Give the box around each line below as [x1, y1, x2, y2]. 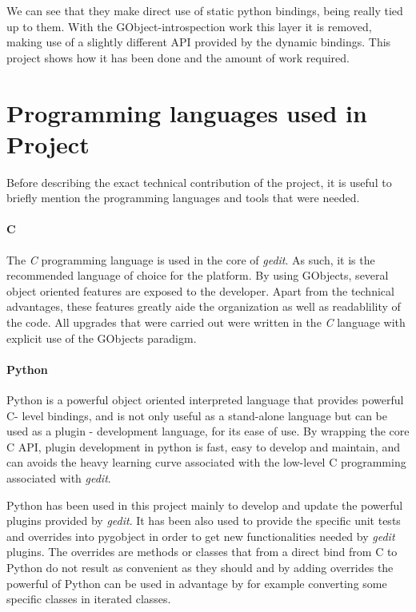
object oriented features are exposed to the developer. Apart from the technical [6, 282, 394, 299]
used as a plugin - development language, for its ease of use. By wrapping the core [6, 423, 410, 439]
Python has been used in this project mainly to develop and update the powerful [6, 496, 403, 513]
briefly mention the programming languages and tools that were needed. [6, 189, 360, 206]
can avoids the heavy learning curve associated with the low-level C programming [6, 454, 406, 471]
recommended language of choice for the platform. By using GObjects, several [6, 267, 389, 284]
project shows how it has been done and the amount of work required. [6, 49, 350, 66]
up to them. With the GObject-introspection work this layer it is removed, [6, 18, 372, 34]
